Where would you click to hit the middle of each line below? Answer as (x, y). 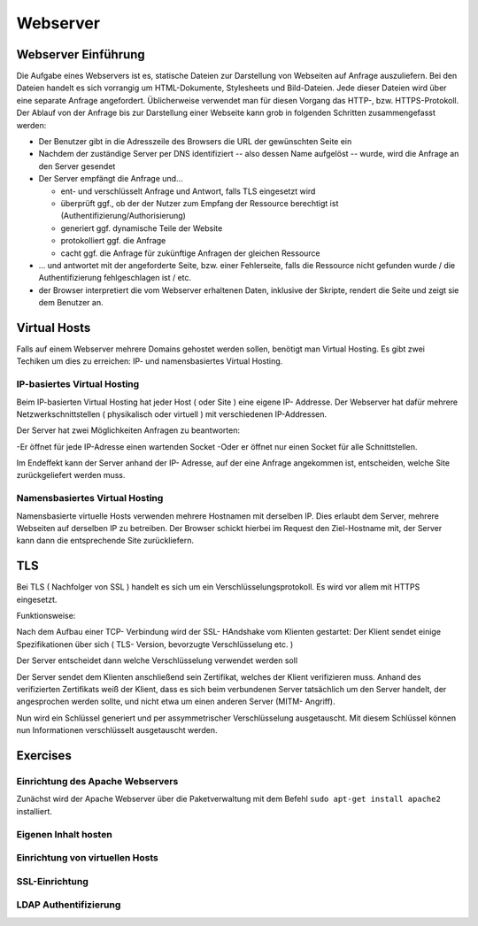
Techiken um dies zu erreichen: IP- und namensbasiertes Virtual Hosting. (150, 361)
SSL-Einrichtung (52, 881)
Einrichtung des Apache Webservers (97, 781)
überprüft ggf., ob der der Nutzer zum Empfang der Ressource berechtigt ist (200, 203)
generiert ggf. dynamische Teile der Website (142, 228)
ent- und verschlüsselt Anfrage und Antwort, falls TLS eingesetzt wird (188, 191)
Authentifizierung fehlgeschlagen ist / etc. (115, 278)
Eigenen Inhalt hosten (64, 834)
